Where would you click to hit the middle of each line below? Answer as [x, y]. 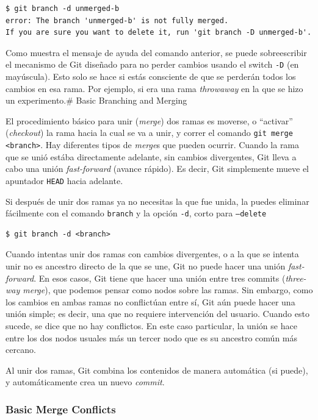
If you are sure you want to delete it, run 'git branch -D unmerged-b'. [159, 33]
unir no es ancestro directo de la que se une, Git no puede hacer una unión [146, 266]
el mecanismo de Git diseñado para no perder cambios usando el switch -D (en [152, 64]
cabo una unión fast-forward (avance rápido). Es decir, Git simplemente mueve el [157, 169]
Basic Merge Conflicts [61, 409]
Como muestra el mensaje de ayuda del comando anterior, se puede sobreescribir [156, 52]
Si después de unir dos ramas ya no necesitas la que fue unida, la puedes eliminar [157, 201]
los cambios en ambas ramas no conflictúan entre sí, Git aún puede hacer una [150, 301]
